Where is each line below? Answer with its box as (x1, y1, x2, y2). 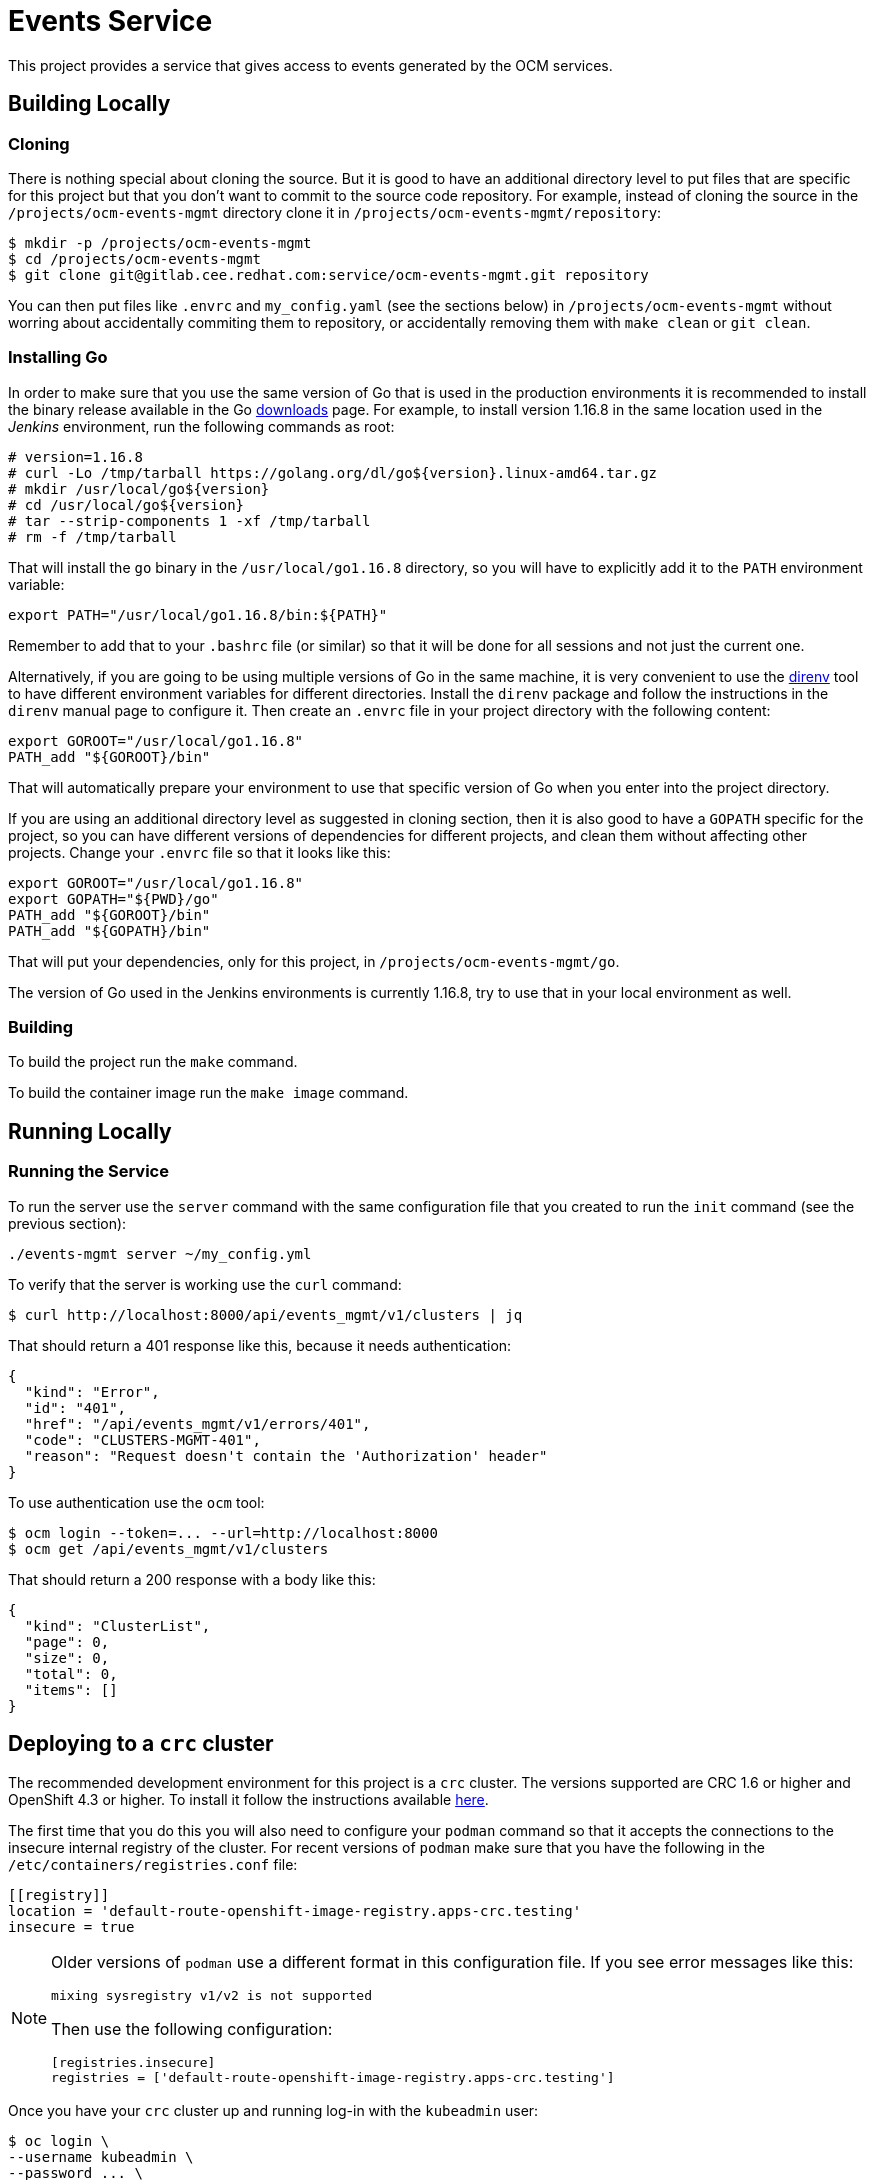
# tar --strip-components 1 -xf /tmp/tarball (8, 512, 371, 529)
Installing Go (8, 347, 108, 368)
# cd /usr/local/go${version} (8, 496, 245, 513)
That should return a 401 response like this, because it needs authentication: (8, 1336, 512, 1354)
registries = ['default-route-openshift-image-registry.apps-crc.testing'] (51, 2069, 615, 2085)
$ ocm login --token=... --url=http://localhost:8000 (8, 1524, 438, 1541)
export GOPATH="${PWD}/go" (8, 890, 219, 907)
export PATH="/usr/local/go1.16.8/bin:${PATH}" (8, 606, 388, 623)
